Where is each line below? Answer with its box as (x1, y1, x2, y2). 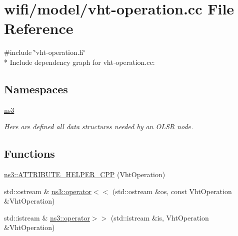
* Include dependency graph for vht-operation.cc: (4, 56, 155, 67)
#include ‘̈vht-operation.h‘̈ (4, 47, 85, 57)
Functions (4, 146, 55, 161)
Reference (4, 18, 73, 38)
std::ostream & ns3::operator (4, 186, 91, 196)
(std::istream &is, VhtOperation (110, 212, 209, 223)
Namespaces (4, 81, 68, 96)
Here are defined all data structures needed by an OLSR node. (4, 121, 193, 132)
